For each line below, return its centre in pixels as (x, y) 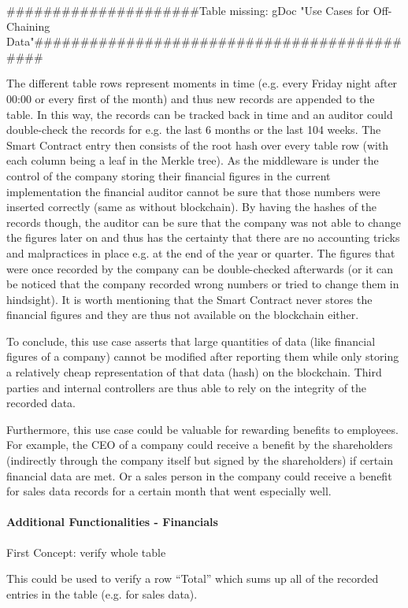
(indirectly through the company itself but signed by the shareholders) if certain (200, 460)
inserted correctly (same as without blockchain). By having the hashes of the (192, 207)
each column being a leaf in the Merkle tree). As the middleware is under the (193, 160)
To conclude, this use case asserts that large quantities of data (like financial (191, 341)
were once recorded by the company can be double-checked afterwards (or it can (200, 268)
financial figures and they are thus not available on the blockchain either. (183, 315)
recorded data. (41, 403)
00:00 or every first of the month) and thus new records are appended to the (191, 98)
